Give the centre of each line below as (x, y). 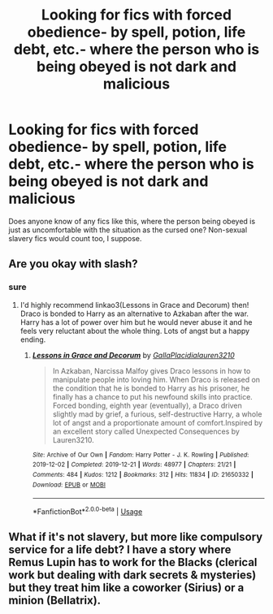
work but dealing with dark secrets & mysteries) (132, 575)
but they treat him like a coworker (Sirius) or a (126, 588)
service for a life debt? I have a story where (120, 550)
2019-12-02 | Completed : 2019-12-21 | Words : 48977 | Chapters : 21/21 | (134, 465)
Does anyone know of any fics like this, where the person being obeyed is (132, 221)
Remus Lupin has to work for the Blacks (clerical (133, 562)
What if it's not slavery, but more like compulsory (136, 537)
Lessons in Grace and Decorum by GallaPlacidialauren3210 (134, 355)
